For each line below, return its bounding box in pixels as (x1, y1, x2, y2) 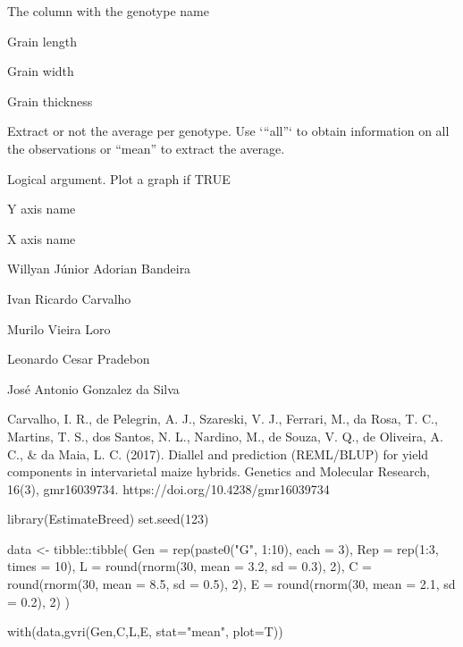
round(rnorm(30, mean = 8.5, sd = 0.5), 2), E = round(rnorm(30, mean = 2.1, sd (7, 575, 456, 593)
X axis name (7, 229, 76, 248)
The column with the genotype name (7, 2, 209, 20)
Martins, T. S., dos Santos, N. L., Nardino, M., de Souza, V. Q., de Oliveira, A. (7, 426, 443, 445)
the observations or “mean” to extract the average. (7, 139, 285, 157)
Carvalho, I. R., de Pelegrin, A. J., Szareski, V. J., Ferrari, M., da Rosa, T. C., (7, 409, 438, 428)
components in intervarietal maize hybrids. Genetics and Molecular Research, (7, 462, 430, 481)
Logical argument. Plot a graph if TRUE (7, 169, 231, 188)
